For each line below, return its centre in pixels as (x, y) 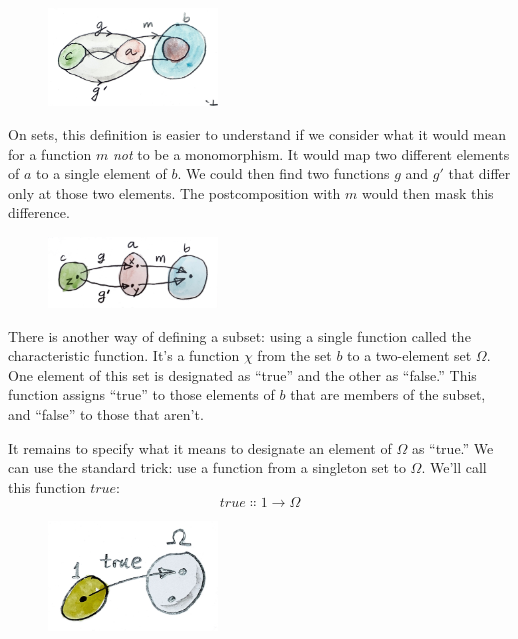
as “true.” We (452, 447)
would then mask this (428, 192)
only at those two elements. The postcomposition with (174, 192)
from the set (294, 355)
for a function (50, 153)
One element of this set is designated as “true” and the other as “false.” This (242, 374)
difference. (39, 212)
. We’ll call (454, 467)
